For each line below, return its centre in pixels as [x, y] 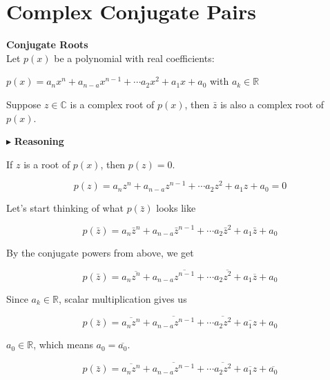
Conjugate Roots [47, 44]
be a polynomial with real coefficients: [134, 58]
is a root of [47, 164]
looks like [176, 208]
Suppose [24, 104]
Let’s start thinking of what [65, 208]
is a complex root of [112, 104]
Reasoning [39, 141]
